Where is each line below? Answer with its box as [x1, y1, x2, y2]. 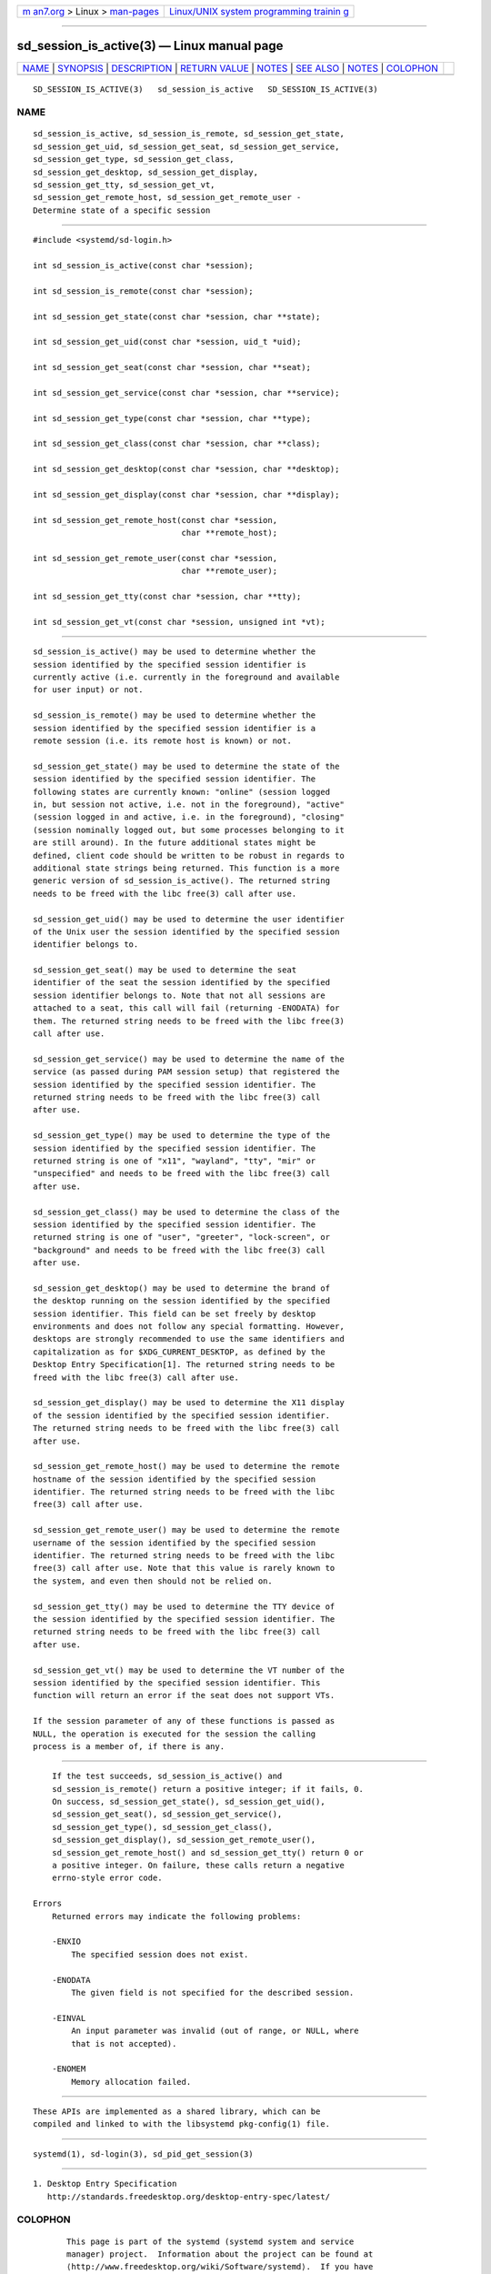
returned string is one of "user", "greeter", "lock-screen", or [33, 1233, 331, 1243]
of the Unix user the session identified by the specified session [33, 926, 340, 937]
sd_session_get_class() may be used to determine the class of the [33, 1206, 340, 1217]
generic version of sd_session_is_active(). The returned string [33, 876, 331, 886]
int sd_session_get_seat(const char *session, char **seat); [33, 362, 311, 373]
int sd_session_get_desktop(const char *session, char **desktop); [33, 464, 340, 475]
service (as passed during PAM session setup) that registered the [33, 1067, 340, 1077]
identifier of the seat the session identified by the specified [33, 978, 331, 988]
